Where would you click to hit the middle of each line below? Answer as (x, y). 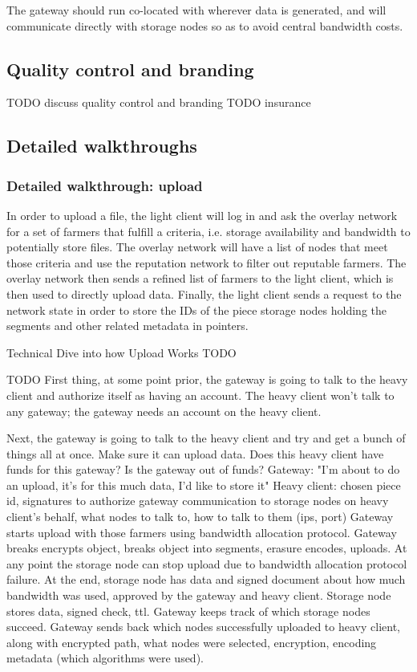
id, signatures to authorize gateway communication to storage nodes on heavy (198, 501)
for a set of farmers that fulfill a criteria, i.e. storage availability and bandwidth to (208, 231)
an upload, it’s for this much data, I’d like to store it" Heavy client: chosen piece (204, 485)
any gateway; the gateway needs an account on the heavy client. (164, 411)
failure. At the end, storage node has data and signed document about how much (206, 579)
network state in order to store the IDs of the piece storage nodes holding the (197, 310)
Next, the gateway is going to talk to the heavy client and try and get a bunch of (206, 438)
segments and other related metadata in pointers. (128, 326)
